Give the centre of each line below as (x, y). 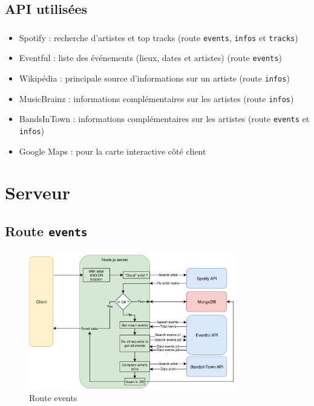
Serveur (38, 192)
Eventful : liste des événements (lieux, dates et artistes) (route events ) (150, 58)
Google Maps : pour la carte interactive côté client (113, 151)
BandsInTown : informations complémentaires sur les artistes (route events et (164, 119)
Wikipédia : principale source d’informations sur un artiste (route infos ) (154, 78)
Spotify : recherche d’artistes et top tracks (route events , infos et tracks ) (159, 37)
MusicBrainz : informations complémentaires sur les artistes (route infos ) (156, 98)
